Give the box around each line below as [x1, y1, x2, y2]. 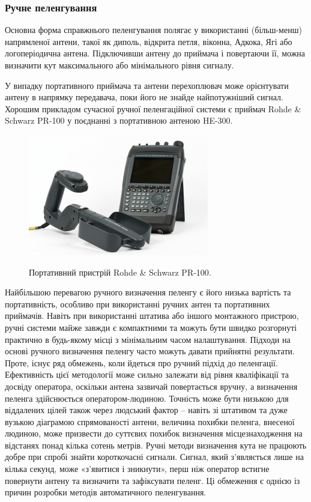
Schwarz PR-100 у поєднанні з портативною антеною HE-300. [5, 114, 233, 127]
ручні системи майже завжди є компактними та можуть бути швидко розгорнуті [5, 321, 297, 333]
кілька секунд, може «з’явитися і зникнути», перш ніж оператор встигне [5, 462, 270, 475]
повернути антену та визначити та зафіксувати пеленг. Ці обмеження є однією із [5, 474, 300, 486]
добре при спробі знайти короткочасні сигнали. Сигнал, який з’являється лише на [5, 450, 304, 463]
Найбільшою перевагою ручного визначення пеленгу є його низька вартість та [5, 286, 291, 298]
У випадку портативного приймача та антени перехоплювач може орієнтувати [5, 79, 289, 91]
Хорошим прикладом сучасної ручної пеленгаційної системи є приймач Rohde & [5, 102, 301, 115]
